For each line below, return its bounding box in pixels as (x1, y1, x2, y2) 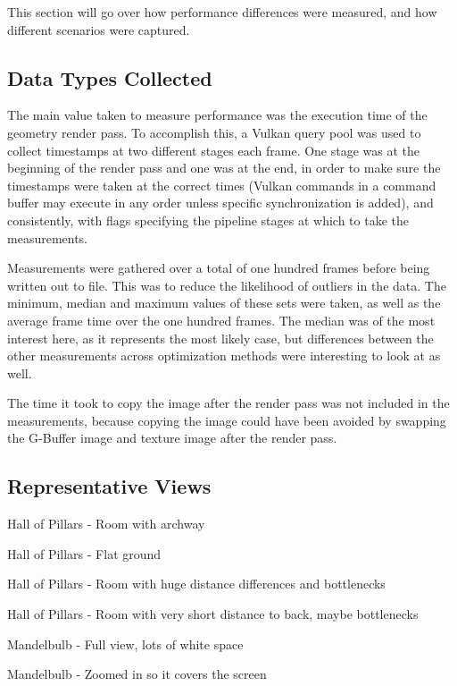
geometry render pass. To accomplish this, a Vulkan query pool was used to (7, 123, 421, 141)
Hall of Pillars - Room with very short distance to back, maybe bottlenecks (7, 605, 419, 623)
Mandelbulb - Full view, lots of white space (7, 634, 244, 653)
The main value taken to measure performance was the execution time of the (7, 106, 428, 124)
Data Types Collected (7, 64, 212, 91)
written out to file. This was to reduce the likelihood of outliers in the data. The (7, 275, 446, 294)
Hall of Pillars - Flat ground (7, 544, 162, 563)
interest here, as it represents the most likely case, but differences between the (7, 328, 434, 347)
